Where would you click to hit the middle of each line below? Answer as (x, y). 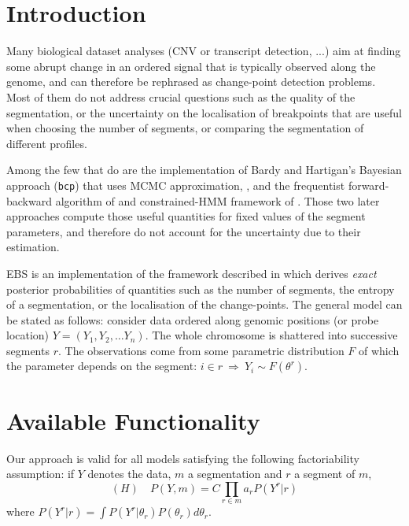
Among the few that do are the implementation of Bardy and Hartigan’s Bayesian (204, 170)
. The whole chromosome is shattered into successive (271, 335)
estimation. (33, 247)
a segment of (325, 474)
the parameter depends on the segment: (102, 366)
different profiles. (47, 143)
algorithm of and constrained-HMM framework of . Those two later (217, 200)
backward (29, 200)
